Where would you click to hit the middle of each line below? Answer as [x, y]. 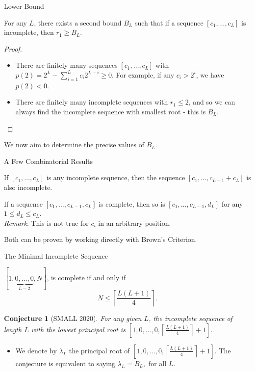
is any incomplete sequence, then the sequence [116, 177]
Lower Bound [24, 6]
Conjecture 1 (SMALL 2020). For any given [73, 318]
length [13, 329]
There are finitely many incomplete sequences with [92, 102]
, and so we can [212, 102]
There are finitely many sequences [66, 65]
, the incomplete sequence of [191, 318]
